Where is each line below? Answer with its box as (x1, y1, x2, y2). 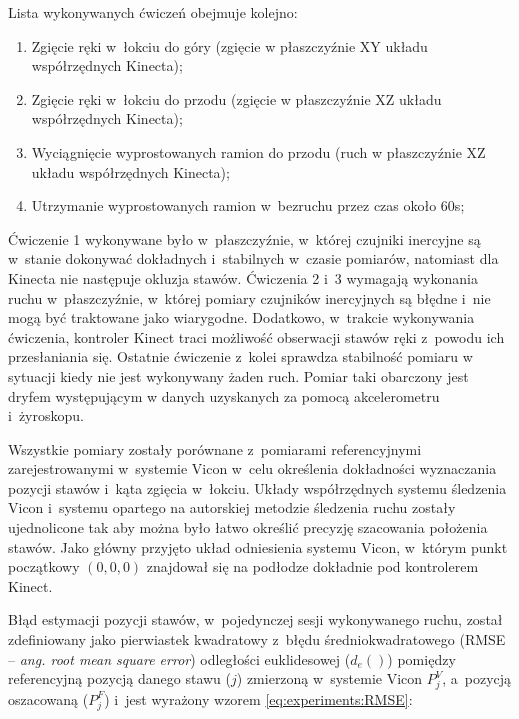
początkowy (8, 556, 80, 577)
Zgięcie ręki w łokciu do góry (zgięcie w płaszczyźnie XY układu (31, 35, 428, 56)
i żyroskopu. (8, 405, 84, 426)
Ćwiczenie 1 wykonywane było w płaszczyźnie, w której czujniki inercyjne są (8, 228, 481, 249)
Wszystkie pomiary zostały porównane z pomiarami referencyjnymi (8, 438, 422, 459)
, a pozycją (442, 668, 512, 689)
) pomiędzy (387, 648, 456, 669)
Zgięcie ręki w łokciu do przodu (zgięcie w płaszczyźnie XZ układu (31, 88, 442, 109)
